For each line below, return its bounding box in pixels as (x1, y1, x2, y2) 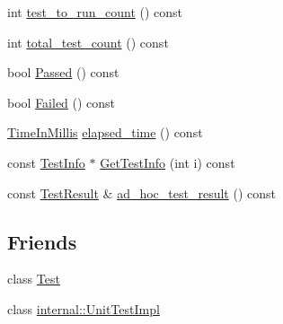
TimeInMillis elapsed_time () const (7, 123, 203, 142)
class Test (7, 269, 60, 288)
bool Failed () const (7, 92, 116, 111)
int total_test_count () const (7, 32, 169, 51)
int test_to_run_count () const (7, 3, 183, 21)
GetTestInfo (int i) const (100, 153, 235, 171)
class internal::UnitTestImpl (7, 299, 160, 318)
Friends (7, 227, 77, 255)
